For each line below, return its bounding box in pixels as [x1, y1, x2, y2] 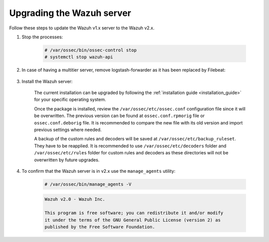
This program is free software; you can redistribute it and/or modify [44, 210, 224, 216]
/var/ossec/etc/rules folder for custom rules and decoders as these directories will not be [34, 150, 229, 156]
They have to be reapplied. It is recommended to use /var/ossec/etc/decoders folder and [34, 142, 227, 149]
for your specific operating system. [34, 97, 107, 103]
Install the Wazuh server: [21, 78, 73, 84]
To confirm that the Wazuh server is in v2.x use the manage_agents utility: [21, 168, 175, 174]
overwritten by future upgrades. [34, 157, 100, 163]
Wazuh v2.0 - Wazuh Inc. [44, 196, 106, 202]
